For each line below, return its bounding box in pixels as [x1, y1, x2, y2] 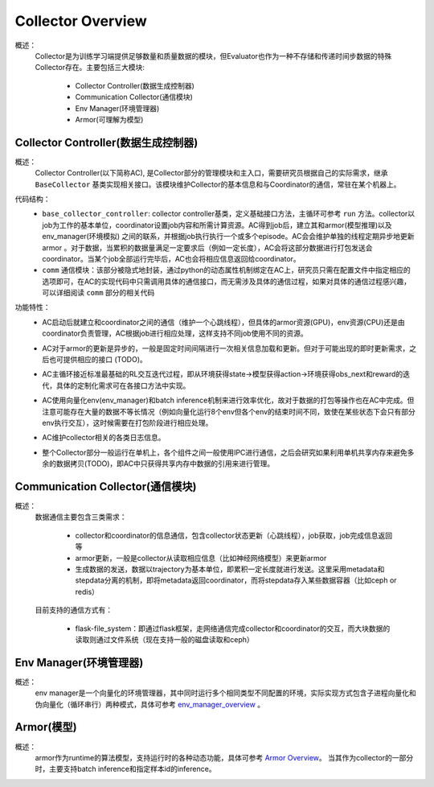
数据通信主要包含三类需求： [35, 512, 127, 522]
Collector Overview [14, 12, 148, 30]
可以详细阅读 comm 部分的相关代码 [42, 288, 155, 298]
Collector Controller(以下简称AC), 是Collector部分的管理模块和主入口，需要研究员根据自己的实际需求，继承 [35, 168, 388, 178]
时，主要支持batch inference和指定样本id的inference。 [35, 764, 216, 774]
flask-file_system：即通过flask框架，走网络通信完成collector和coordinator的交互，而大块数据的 [75, 624, 391, 633]
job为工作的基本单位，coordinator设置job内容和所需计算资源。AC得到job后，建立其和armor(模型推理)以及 [42, 220, 392, 229]
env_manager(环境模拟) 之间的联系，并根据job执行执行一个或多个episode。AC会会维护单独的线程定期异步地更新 [42, 232, 415, 241]
